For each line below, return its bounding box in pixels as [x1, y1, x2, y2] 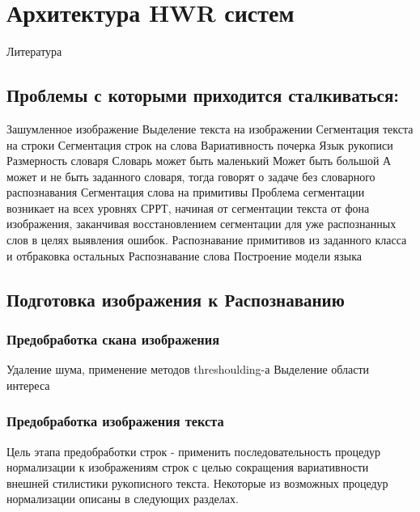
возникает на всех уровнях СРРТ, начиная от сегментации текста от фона [6, 199, 370, 216]
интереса [6, 376, 50, 393]
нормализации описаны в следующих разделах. [6, 490, 239, 507]
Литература [6, 43, 62, 60]
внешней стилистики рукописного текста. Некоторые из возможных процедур [6, 474, 388, 491]
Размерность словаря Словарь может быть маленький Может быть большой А [6, 152, 392, 169]
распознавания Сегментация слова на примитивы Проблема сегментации [6, 184, 365, 201]
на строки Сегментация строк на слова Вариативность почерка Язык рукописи [6, 136, 393, 153]
